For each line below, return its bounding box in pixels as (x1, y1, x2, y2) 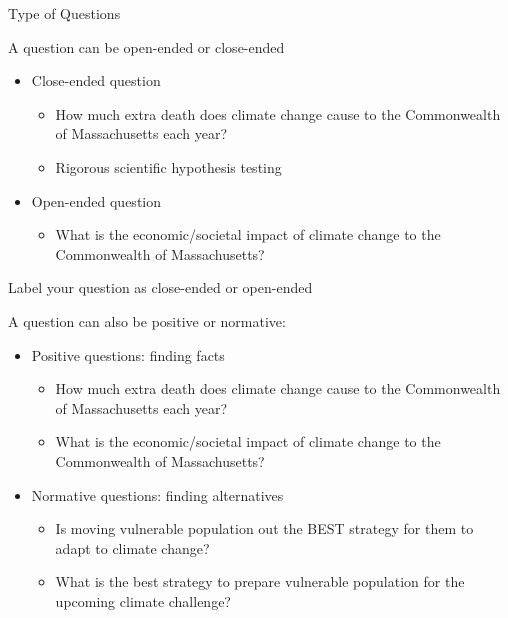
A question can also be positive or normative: (8, 310, 286, 331)
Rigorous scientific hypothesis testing (55, 156, 282, 177)
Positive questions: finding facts (31, 344, 225, 365)
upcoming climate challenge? (55, 590, 231, 611)
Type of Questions (8, 3, 121, 23)
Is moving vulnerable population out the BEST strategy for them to (55, 518, 474, 539)
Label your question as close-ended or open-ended (8, 277, 313, 298)
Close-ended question (31, 70, 161, 91)
